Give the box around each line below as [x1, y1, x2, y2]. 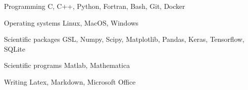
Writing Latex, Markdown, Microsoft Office [4, 76, 136, 87]
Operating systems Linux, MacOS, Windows [4, 17, 139, 28]
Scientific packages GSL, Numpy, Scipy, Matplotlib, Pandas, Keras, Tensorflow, [4, 34, 245, 44]
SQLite [4, 43, 25, 54]
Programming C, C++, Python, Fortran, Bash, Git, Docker [4, 1, 185, 11]
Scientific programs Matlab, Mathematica [4, 60, 130, 70]
